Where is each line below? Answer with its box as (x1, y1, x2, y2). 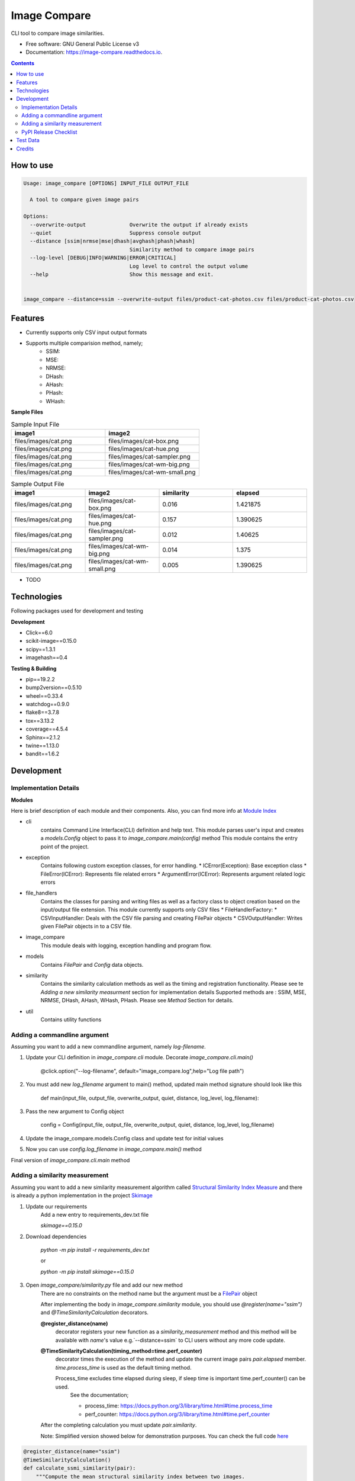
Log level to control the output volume (129, 262, 248, 270)
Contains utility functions (40, 1016, 102, 1023)
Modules (11, 796, 34, 803)
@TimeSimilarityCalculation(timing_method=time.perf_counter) (40, 1347, 202, 1354)
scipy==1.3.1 (25, 646, 56, 653)
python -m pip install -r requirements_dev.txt (40, 1246, 150, 1254)
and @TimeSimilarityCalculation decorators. (40, 1309, 149, 1316)
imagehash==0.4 (25, 654, 68, 661)
